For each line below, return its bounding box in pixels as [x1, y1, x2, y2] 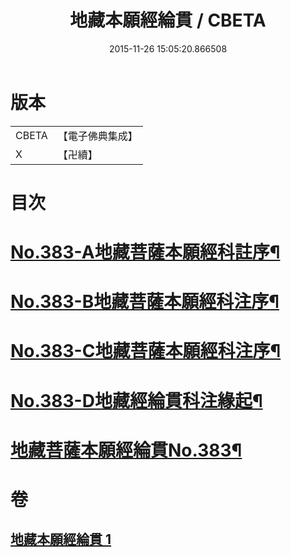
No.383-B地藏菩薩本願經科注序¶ [10, 291, 280, 313]
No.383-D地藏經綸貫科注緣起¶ [10, 389, 263, 412]
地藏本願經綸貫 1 [10, 531, 112, 548]
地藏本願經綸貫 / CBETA [69, 9, 267, 32]
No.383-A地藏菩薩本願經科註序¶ [10, 241, 281, 264]
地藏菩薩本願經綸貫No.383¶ [10, 439, 243, 461]
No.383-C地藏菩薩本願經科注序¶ [10, 340, 282, 363]
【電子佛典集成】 [57, 129, 138, 143]
